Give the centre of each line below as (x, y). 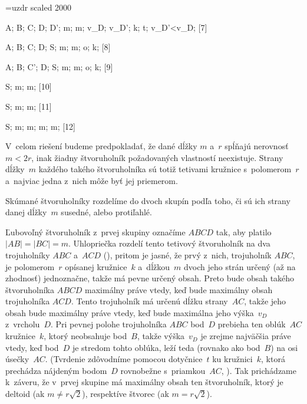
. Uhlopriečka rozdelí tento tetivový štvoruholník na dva (169, 243)
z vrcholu (23, 324)
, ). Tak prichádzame (259, 370)
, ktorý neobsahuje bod (85, 336)
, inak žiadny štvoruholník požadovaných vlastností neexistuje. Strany (157, 157)
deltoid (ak (25, 394)
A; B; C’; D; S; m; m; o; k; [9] (59, 66)
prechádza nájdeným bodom (56, 370)
